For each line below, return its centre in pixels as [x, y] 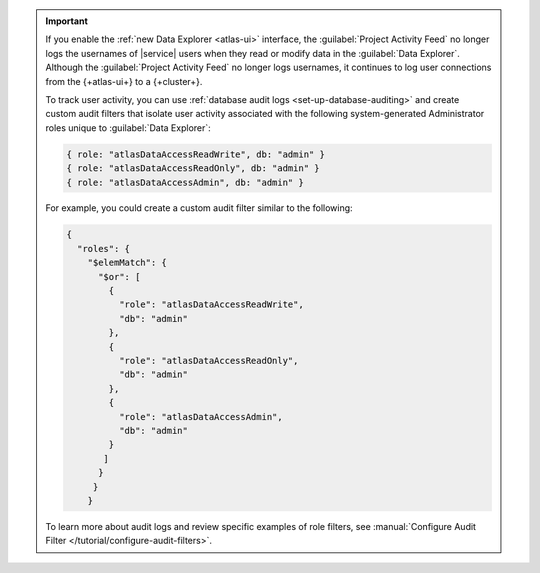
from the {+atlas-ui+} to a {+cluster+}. [124, 81]
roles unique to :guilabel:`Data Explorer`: [128, 127]
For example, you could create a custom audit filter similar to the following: [199, 208]
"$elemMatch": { [127, 263]
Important [67, 21]
